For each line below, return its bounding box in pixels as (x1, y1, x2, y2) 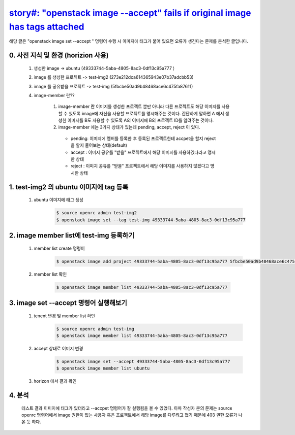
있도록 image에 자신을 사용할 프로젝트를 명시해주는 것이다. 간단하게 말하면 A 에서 (68, 110, 225, 116)
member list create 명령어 (33, 245, 85, 251)
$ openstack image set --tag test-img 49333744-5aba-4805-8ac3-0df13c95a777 (56, 217, 246, 223)
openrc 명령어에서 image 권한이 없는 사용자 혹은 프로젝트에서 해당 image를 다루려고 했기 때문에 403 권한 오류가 (21, 412, 237, 418)
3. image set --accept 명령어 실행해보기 (9, 299, 127, 307)
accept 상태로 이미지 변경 (33, 345, 84, 351)
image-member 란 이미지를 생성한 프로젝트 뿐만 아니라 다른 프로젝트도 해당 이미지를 (58, 103, 221, 109)
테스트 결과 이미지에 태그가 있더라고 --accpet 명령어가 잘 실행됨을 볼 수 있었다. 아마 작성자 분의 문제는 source (21, 405, 233, 411)
